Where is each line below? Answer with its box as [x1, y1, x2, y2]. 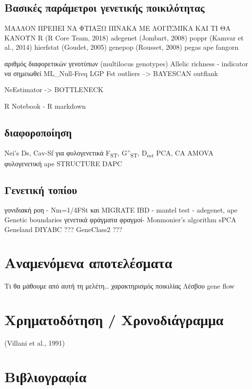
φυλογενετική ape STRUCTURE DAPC [4, 158, 122, 168]
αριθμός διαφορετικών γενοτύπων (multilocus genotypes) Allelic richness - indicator [4, 58, 248, 68]
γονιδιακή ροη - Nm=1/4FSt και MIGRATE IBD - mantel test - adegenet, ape [4, 205, 238, 215]
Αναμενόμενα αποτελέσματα [4, 253, 173, 272]
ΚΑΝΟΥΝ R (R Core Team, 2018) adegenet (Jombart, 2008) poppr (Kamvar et [4, 32, 244, 42]
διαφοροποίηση [4, 124, 72, 139]
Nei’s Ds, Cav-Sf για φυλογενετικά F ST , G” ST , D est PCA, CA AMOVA [4, 147, 213, 159]
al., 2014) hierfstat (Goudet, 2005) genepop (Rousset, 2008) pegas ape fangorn [4, 42, 239, 52]
